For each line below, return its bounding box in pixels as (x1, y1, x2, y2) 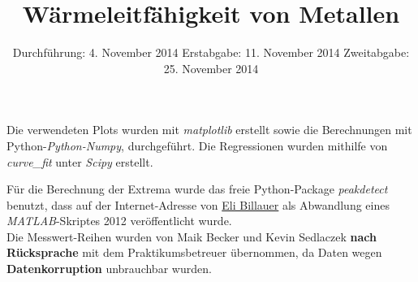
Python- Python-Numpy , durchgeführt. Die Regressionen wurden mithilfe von (6, 137, 388, 154)
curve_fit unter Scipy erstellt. (6, 153, 153, 170)
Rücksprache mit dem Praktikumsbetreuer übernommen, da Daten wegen (6, 244, 382, 261)
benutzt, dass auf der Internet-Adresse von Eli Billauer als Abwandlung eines (6, 196, 390, 213)
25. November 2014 (163, 59, 259, 76)
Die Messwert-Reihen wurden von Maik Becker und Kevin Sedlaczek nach (6, 228, 377, 245)
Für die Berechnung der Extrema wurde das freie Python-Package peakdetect (6, 180, 388, 197)
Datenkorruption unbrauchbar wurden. (6, 260, 212, 277)
